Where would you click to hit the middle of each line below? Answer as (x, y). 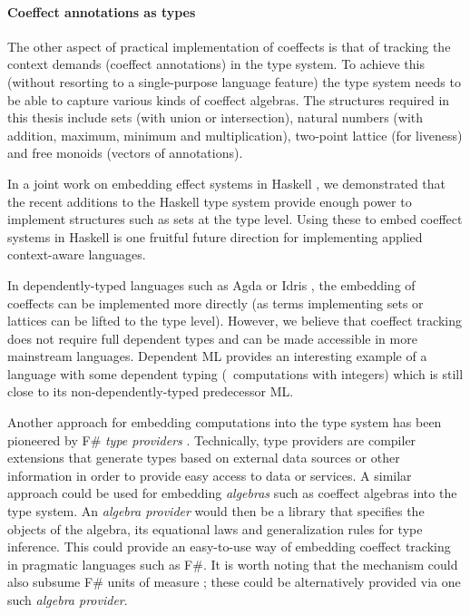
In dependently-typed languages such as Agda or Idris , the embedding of (211, 284)
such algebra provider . (68, 600)
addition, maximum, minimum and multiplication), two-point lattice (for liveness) (235, 135)
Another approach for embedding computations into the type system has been (225, 422)
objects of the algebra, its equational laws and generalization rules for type (215, 528)
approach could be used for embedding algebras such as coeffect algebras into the (232, 493)
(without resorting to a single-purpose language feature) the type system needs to (234, 81)
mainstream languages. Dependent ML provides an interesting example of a (217, 356)
